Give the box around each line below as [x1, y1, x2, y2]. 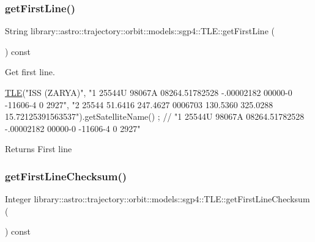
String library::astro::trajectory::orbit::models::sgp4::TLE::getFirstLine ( [5, 24, 275, 37]
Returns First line [5, 142, 72, 155]
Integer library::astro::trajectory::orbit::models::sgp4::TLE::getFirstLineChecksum [5, 193, 310, 205]
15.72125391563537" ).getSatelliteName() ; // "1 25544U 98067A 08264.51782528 [5, 110, 305, 123]
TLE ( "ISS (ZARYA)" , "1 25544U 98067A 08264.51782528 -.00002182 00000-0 [5, 86, 292, 98]
